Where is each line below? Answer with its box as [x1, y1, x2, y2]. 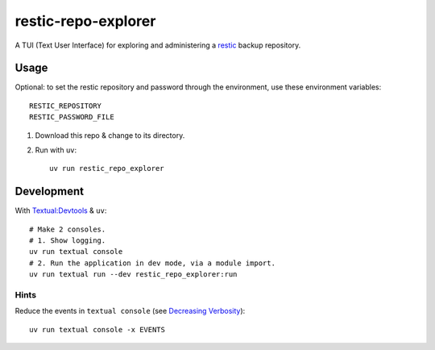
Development [14, 185, 85, 198]
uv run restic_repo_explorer [49, 164, 164, 173]
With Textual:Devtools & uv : [14, 206, 107, 215]
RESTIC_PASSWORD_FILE [29, 113, 114, 122]
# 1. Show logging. [29, 236, 106, 245]
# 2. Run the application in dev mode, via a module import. [29, 258, 275, 268]
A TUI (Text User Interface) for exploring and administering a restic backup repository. [14, 40, 301, 50]
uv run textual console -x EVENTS [29, 325, 165, 334]
